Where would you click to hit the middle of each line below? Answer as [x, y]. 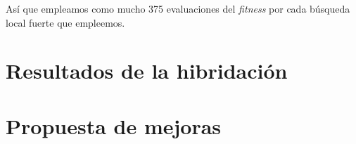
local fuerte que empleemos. [65, 22]
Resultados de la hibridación [147, 71]
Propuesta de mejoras [114, 125]
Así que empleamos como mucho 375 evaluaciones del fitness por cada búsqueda [178, 8]
